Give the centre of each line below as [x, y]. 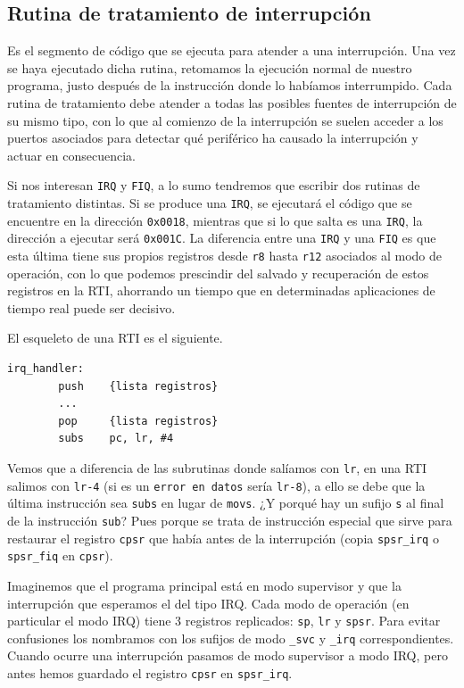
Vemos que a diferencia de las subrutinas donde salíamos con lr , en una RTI [217, 467]
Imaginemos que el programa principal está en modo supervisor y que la [204, 585]
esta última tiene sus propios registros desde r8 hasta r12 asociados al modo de [224, 255]
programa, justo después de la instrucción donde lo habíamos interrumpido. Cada [230, 85]
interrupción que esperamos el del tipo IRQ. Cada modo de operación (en [208, 603]
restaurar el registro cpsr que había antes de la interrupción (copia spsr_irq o [223, 538]
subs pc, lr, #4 [116, 439]
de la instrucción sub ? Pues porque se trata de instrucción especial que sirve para [230, 520]
